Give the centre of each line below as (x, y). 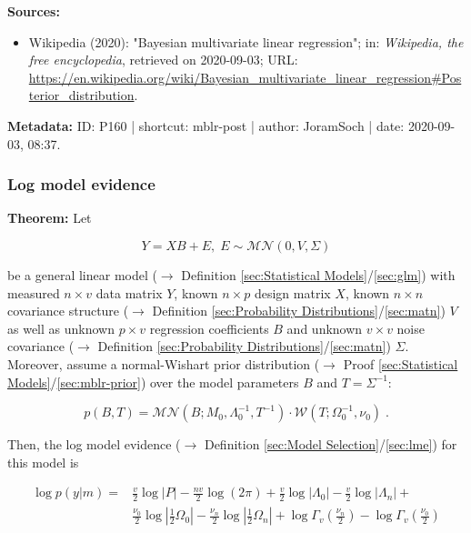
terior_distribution (81, 95)
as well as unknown (61, 328)
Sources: (34, 11)
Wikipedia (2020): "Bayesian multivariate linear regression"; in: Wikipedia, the (246, 41)
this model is (43, 462)
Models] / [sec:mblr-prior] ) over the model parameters (153, 382)
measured (34, 292)
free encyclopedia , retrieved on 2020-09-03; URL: (163, 60)
